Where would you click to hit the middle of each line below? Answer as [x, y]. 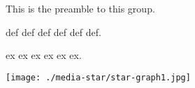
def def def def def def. [53, 32]
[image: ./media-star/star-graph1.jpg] [98, 77]
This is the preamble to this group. [80, 8]
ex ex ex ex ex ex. [44, 55]
